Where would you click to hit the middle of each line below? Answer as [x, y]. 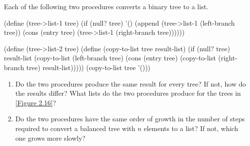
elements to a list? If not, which [191, 128]
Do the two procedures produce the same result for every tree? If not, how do [131, 83]
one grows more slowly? [50, 138]
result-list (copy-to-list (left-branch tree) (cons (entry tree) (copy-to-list [110, 58]
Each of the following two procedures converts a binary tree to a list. [106, 6]
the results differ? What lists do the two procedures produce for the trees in [128, 93]
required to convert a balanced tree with [75, 128]
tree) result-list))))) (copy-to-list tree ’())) [88, 67]
